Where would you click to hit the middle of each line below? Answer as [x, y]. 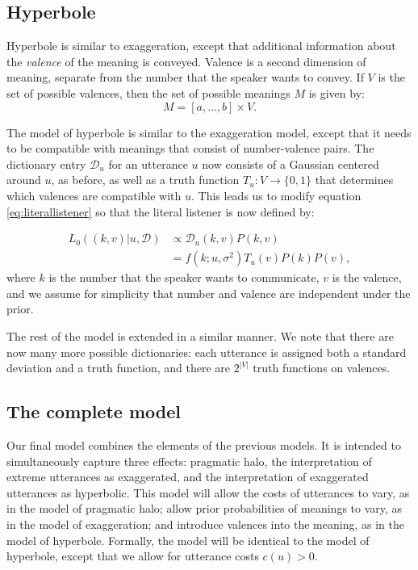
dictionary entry [46, 163]
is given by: [336, 92]
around [24, 180]
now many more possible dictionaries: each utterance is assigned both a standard [207, 352]
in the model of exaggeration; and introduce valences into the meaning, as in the [205, 524]
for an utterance [148, 163]
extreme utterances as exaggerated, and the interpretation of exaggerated [188, 477]
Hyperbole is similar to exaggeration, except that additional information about [201, 46]
